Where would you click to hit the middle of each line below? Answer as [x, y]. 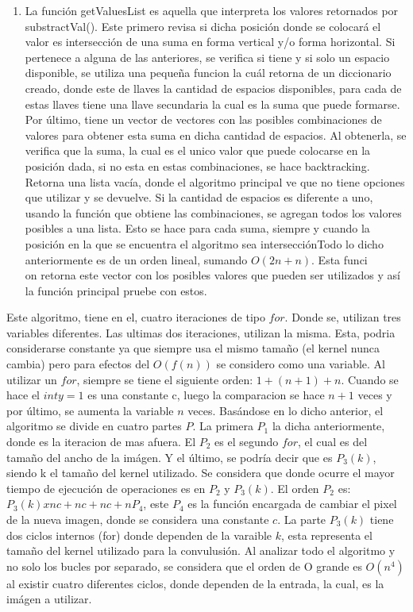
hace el [23, 395]
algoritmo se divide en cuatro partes [94, 426]
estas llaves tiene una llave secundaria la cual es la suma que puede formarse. [212, 104]
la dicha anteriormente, [328, 426]
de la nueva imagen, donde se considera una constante [138, 519]
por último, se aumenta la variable [90, 410]
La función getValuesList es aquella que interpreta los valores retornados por [212, 10]
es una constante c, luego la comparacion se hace [206, 395]
